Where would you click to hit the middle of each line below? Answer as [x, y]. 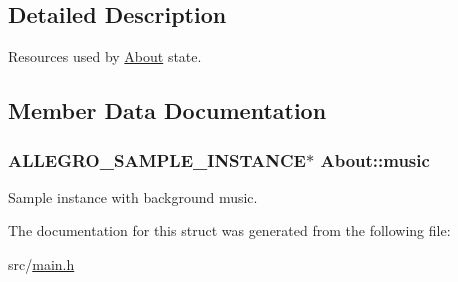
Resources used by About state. [105, 56]
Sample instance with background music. [133, 196]
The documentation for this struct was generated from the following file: [229, 230]
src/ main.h [41, 263]
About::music [375, 159]
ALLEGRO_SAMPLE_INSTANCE [157, 159]
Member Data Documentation [167, 110]
